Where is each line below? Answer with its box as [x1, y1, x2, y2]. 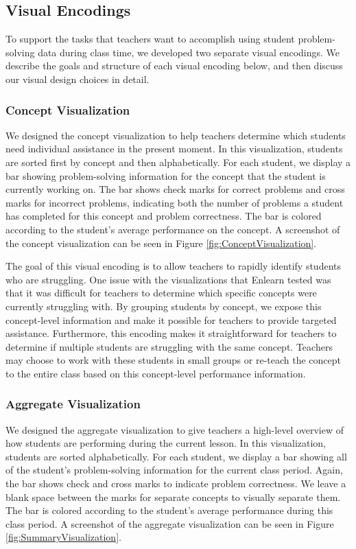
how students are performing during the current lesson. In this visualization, [5, 436, 327, 450]
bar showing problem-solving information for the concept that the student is [5, 168, 326, 183]
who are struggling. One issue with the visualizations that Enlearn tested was [5, 272, 331, 286]
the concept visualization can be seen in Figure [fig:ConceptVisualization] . [5, 235, 317, 250]
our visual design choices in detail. [5, 71, 150, 86]
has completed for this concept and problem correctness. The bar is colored [5, 209, 322, 223]
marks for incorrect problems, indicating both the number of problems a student [5, 195, 344, 209]
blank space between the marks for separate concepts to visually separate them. [5, 489, 341, 504]
